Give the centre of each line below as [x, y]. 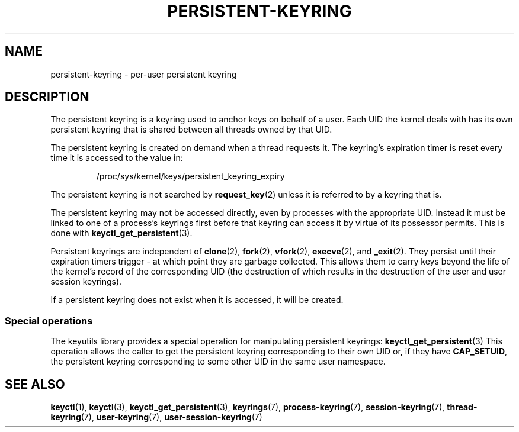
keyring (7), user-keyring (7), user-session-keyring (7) [156, 417]
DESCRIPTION [47, 97]
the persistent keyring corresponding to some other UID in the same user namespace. [218, 362]
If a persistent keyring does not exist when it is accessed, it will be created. [197, 300]
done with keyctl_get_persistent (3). [121, 233]
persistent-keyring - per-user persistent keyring [144, 74]
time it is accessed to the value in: [117, 158]
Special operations [49, 320]
